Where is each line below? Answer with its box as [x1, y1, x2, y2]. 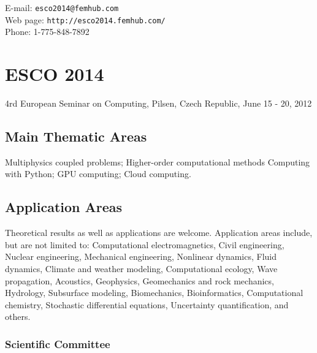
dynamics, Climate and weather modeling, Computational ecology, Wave [5, 262, 278, 275]
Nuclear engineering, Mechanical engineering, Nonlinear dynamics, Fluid [5, 250, 277, 263]
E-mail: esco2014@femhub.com [5, 1, 119, 13]
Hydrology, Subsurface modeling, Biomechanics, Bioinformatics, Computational [5, 286, 304, 299]
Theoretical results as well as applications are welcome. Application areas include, [5, 226, 313, 239]
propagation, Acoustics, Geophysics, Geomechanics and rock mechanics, [5, 274, 274, 287]
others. [5, 310, 31, 323]
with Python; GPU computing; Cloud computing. [5, 167, 191, 180]
